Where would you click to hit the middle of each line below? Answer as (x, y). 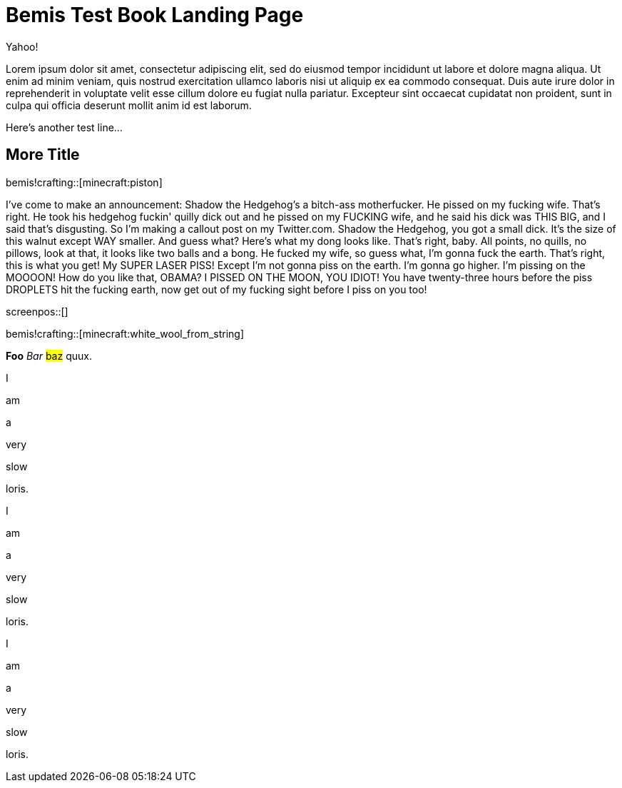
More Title (43, 155)
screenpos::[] (37, 311)
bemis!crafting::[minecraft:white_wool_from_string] (125, 333)
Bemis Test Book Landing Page (155, 15)
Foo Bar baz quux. (49, 355)
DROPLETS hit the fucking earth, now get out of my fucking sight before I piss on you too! (216, 289)
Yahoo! (22, 46)
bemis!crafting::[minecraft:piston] (84, 182)
